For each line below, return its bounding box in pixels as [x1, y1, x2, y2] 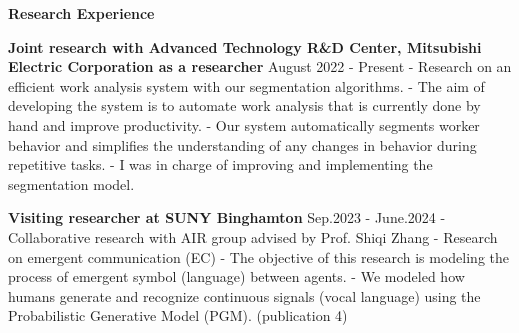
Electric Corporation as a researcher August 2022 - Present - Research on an [8, 56, 512, 77]
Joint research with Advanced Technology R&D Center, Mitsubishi [8, 36, 482, 57]
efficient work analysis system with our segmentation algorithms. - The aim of [8, 75, 485, 96]
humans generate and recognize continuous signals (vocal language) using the [8, 285, 481, 306]
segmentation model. [8, 173, 135, 194]
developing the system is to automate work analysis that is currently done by [8, 95, 481, 116]
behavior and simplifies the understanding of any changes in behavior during [8, 134, 477, 155]
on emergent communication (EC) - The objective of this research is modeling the [8, 246, 509, 267]
